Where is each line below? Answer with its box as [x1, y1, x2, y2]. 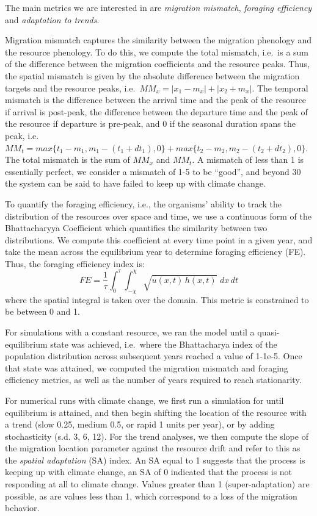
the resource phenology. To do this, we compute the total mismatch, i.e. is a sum [5, 45, 309, 58]
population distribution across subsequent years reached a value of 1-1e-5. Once [5, 349, 302, 362]
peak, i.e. [5, 129, 39, 142]
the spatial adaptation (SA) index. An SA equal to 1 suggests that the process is [5, 453, 305, 466]
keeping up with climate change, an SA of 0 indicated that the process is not [5, 465, 293, 478]
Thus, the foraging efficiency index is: [5, 257, 145, 270]
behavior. [5, 501, 40, 514]
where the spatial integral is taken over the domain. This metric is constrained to [5, 293, 309, 306]
